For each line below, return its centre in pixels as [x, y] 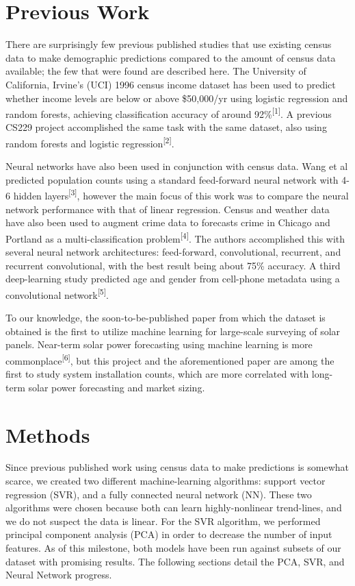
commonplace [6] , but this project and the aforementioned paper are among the [170, 359]
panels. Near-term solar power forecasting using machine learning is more [159, 344]
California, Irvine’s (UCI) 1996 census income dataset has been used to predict [171, 84]
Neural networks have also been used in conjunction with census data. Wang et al [177, 166]
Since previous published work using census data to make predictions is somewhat [177, 467]
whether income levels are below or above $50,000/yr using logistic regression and [177, 98]
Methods [48, 434]
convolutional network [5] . [57, 293]
